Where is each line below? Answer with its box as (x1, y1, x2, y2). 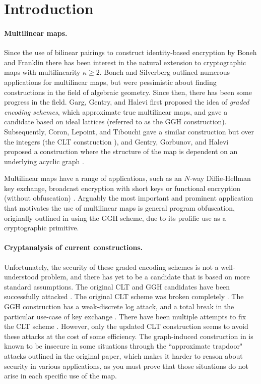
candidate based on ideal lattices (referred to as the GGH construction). (4, 116, 227, 127)
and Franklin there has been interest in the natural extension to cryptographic (4, 57, 246, 67)
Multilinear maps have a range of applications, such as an (4, 173, 182, 183)
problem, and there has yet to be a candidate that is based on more (41, 271, 250, 282)
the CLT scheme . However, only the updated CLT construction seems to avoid (4, 321, 248, 331)
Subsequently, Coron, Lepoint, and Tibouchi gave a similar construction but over (4, 126, 254, 136)
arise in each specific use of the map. (4, 370, 117, 381)
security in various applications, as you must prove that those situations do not (4, 360, 248, 371)
